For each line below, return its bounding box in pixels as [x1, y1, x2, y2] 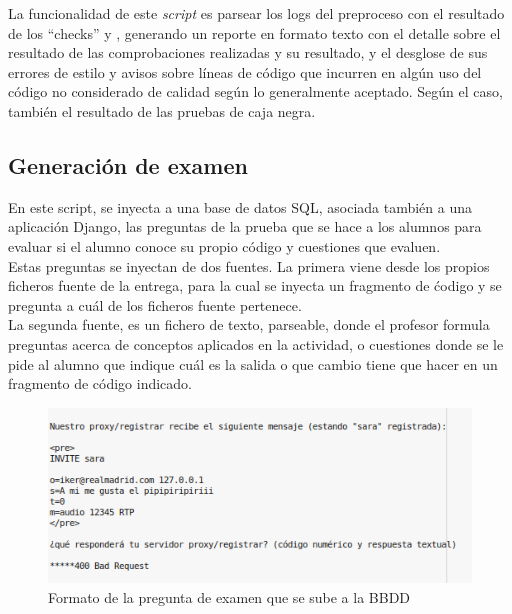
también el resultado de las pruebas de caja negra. [8, 100, 316, 121]
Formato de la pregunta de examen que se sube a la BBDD [48, 586, 411, 607]
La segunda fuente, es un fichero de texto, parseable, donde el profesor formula [8, 314, 490, 335]
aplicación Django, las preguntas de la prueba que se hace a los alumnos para [8, 216, 482, 237]
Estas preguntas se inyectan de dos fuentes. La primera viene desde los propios [8, 255, 490, 276]
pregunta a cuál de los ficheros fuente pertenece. [8, 294, 302, 315]
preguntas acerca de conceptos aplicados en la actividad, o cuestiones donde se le [8, 333, 504, 354]
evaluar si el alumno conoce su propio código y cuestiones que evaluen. [8, 235, 441, 256]
